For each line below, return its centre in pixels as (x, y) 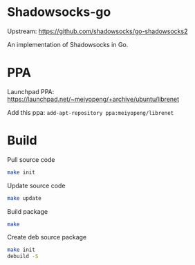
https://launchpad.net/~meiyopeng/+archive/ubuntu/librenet (93, 99)
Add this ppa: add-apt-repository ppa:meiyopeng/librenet (91, 112)
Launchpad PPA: (31, 91)
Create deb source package (47, 237)
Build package (28, 211)
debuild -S (23, 257)
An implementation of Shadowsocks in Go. (68, 44)
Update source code (36, 185)
